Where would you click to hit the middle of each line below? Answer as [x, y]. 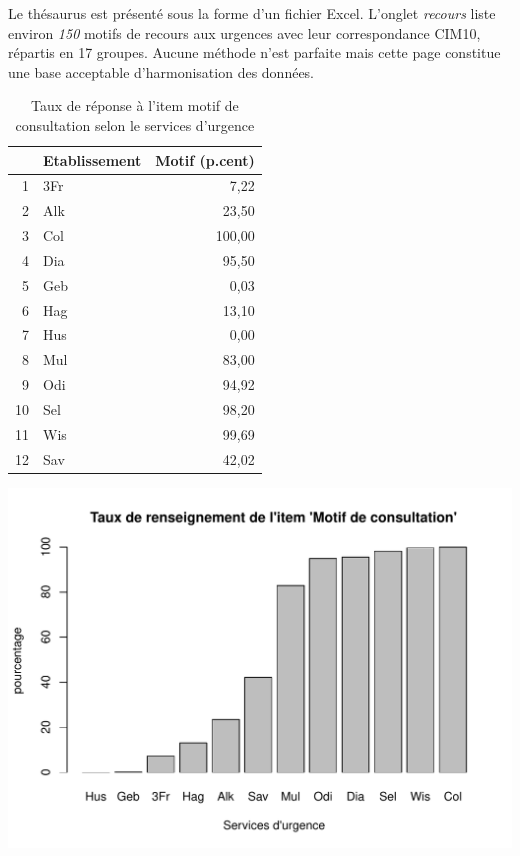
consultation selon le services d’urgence [135, 124]
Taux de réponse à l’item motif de [134, 105]
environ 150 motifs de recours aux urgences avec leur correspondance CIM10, [244, 32]
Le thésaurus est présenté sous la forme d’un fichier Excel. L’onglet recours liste [252, 13]
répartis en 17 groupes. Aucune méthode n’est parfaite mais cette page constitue [254, 52]
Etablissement [92, 159]
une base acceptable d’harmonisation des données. [161, 71]
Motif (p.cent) [205, 159]
